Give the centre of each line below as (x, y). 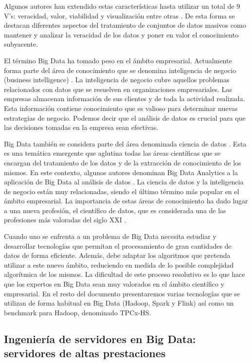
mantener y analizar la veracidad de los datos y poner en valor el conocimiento (121, 34)
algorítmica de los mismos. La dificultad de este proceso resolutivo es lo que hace (125, 274)
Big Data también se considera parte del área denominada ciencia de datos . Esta (125, 143)
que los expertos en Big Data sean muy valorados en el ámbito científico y (114, 284)
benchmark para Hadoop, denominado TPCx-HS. (78, 312)
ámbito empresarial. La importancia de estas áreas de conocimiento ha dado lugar (126, 201)
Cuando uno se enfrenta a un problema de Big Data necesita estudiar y (110, 236)
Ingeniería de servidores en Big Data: (100, 338)
